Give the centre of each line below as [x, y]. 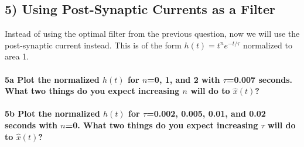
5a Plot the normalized [52, 79]
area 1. [17, 56]
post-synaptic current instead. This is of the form [93, 45]
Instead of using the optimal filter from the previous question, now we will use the [152, 34]
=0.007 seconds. [259, 79]
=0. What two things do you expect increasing [162, 125]
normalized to [267, 45]
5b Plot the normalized [52, 113]
